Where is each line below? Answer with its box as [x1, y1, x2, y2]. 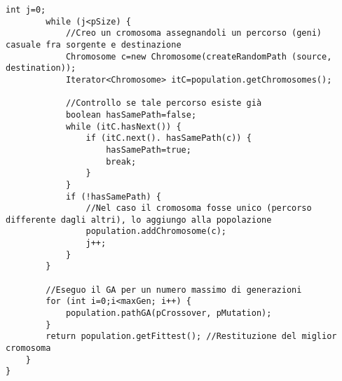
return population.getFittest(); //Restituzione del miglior [46, 331, 337, 342]
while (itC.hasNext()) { [65, 121, 182, 132]
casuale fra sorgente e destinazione [6, 39, 182, 50]
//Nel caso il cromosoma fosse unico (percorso [85, 203, 312, 214]
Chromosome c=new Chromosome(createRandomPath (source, [65, 51, 332, 62]
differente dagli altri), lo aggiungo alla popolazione [6, 214, 272, 225]
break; [106, 156, 137, 167]
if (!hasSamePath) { [65, 191, 161, 202]
